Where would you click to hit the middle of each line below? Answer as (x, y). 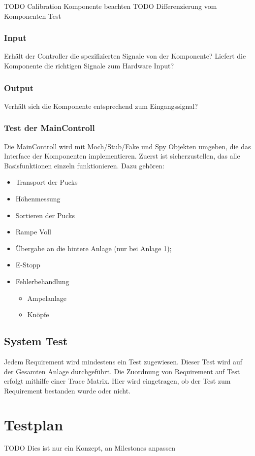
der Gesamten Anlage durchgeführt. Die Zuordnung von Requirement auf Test (122, 371)
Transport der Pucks (47, 182)
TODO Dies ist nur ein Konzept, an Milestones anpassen (90, 448)
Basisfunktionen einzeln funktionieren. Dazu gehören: (84, 165)
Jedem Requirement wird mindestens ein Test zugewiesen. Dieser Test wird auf (123, 361)
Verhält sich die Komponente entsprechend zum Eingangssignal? (101, 106)
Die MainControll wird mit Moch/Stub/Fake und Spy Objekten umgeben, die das (127, 146)
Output (19, 87)
